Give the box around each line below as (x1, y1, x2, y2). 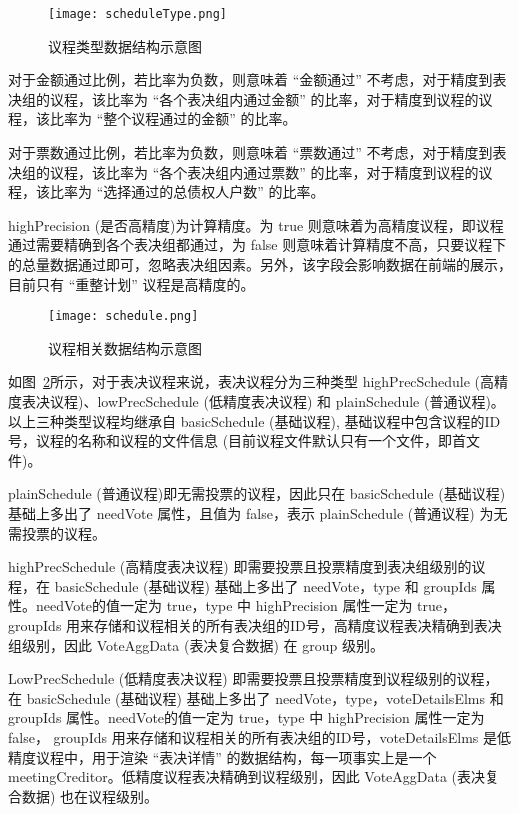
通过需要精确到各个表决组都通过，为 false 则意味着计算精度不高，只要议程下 (8, 234, 507, 255)
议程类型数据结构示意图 (48, 35, 202, 56)
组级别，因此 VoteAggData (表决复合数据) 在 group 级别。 (8, 634, 384, 655)
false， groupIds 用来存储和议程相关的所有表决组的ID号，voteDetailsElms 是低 (8, 726, 511, 747)
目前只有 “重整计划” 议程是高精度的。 (8, 273, 255, 294)
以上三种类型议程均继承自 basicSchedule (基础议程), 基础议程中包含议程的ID (8, 410, 501, 431)
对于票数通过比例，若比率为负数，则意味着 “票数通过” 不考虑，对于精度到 (8, 142, 493, 163)
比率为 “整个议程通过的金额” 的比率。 (49, 108, 297, 129)
